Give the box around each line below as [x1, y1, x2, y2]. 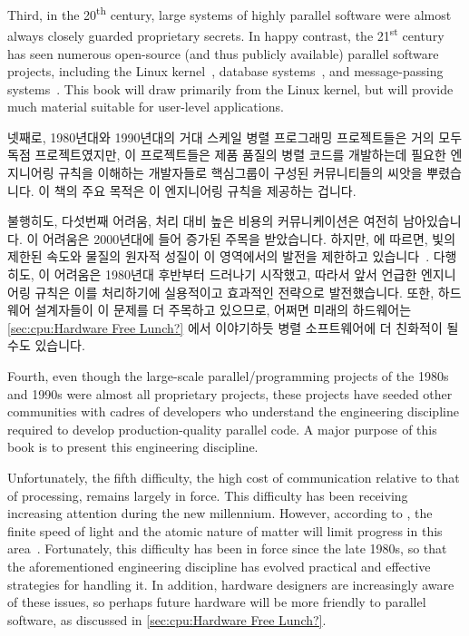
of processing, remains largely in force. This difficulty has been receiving [7, 485, 408, 504]
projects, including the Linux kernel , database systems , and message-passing [7, 62, 444, 81]
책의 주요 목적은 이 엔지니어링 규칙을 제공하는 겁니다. [54, 181, 357, 200]
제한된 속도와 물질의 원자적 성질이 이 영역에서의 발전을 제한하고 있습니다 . [7, 247, 430, 266]
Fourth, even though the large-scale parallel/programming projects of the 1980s [7, 367, 449, 385]
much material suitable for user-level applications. [7, 97, 284, 116]
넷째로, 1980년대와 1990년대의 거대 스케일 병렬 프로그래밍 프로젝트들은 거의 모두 [7, 127, 463, 146]
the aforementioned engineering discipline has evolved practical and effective [7, 556, 431, 575]
